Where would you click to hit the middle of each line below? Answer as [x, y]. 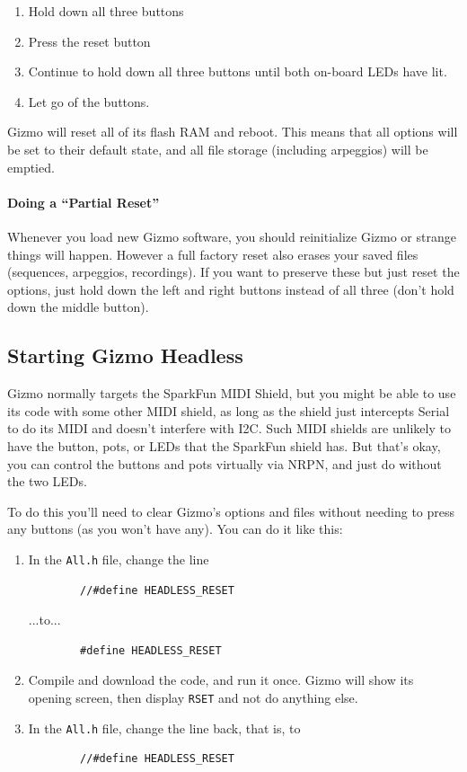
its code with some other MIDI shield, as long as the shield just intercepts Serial [229, 410]
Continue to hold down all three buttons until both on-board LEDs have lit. [238, 71]
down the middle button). [78, 307]
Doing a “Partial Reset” [84, 202]
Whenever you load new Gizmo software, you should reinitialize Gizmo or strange [232, 236]
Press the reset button [89, 41]
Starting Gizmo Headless [125, 355]
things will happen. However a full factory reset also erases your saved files [213, 254]
